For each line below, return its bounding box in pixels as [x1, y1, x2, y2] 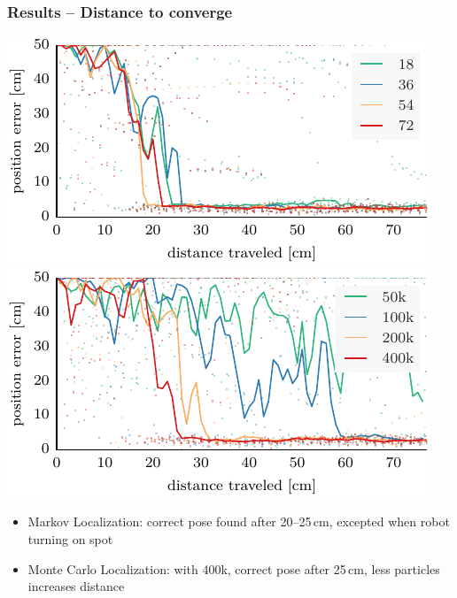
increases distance [27, 577, 125, 595]
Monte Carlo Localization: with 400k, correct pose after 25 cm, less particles [27, 559, 440, 578]
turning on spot [27, 530, 113, 548]
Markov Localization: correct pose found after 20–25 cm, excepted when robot [27, 512, 450, 531]
